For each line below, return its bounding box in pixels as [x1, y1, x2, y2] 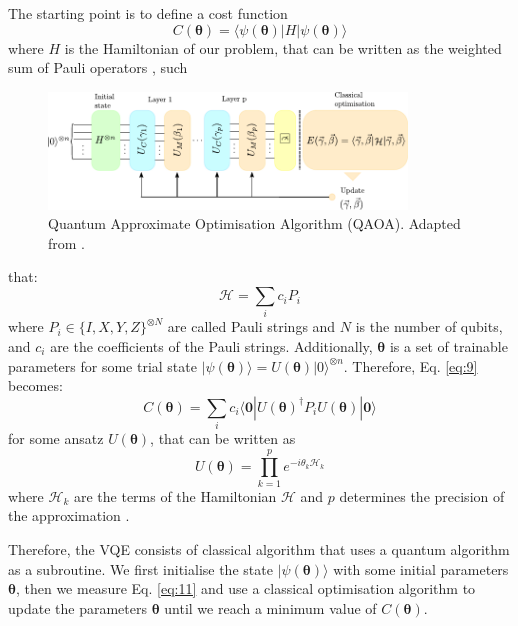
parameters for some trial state [8, 355, 197, 376]
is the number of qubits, [355, 316, 503, 337]
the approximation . [8, 505, 130, 526]
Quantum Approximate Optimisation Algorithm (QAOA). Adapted [48, 213, 461, 234]
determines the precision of [339, 485, 505, 506]
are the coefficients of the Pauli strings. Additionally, [50, 335, 373, 356]
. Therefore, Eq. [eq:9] [343, 355, 478, 376]
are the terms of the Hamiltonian [73, 485, 277, 506]
